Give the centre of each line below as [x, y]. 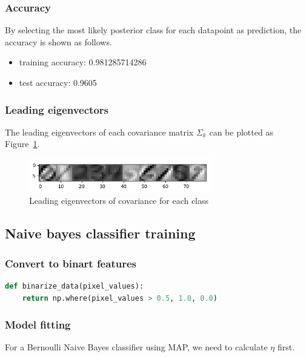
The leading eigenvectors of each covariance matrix [99, 132]
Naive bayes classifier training [100, 233]
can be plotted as [241, 132]
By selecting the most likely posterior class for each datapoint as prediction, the [153, 30]
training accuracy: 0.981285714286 [83, 62]
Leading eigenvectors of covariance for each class [119, 201]
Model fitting [38, 325]
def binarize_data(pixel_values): [75, 286]
